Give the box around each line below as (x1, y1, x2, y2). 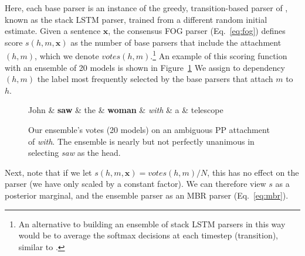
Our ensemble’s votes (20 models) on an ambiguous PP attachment (28, 124, 270, 135)
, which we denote (35, 50, 99, 62)
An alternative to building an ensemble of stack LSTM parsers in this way (18, 217, 286, 230)
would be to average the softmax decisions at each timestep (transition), (18, 229, 278, 241)
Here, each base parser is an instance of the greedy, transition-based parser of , (5, 2, 288, 13)
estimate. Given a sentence (5, 25, 101, 37)
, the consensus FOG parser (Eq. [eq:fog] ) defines (108, 25, 286, 37)
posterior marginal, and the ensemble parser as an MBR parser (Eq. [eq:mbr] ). (5, 189, 289, 201)
